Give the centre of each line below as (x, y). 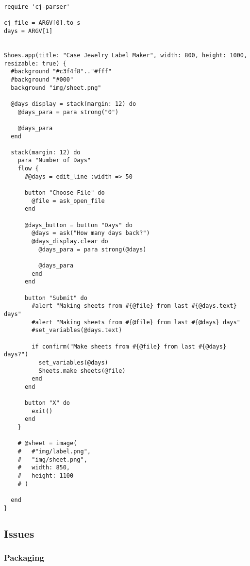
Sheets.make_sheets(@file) (82, 371)
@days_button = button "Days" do (78, 225)
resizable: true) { (35, 63)
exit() (42, 411)
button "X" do (47, 403)
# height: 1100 (46, 476)
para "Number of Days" (54, 160)
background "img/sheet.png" (56, 88)
